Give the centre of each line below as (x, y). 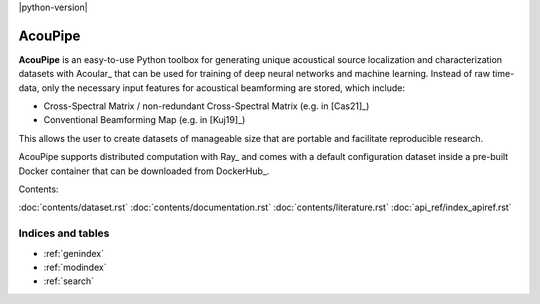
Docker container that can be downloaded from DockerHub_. (144, 171)
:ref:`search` (69, 281)
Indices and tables (64, 233)
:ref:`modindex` (75, 267)
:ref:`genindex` (74, 253)
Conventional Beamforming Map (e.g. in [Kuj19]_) (144, 120)
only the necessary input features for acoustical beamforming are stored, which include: (223, 87)
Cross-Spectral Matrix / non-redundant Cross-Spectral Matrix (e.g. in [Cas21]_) (206, 106)
